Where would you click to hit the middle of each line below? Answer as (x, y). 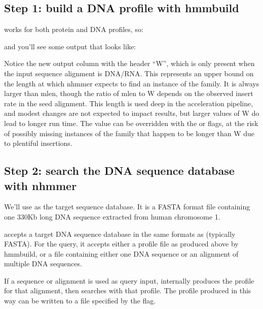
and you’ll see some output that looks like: (70, 46)
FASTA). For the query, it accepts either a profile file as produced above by (121, 244)
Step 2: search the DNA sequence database (119, 171)
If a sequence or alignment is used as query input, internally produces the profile (129, 280)
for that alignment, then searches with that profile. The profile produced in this (128, 290)
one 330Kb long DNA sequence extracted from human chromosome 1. (112, 216)
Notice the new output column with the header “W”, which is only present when (129, 63)
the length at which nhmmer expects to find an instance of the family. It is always (132, 83)
